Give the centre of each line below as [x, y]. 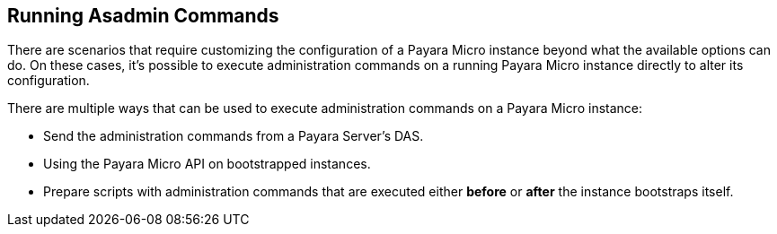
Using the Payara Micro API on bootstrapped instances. [207, 164]
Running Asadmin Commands [143, 16]
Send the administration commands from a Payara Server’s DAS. [234, 136]
